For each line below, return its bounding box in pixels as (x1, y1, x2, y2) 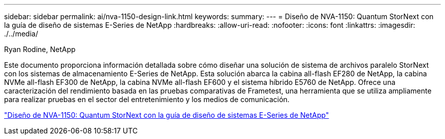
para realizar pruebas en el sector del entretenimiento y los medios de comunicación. (4, 95, 290, 104)
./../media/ (4, 29, 38, 38)
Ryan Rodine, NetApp (4, 45, 76, 54)
